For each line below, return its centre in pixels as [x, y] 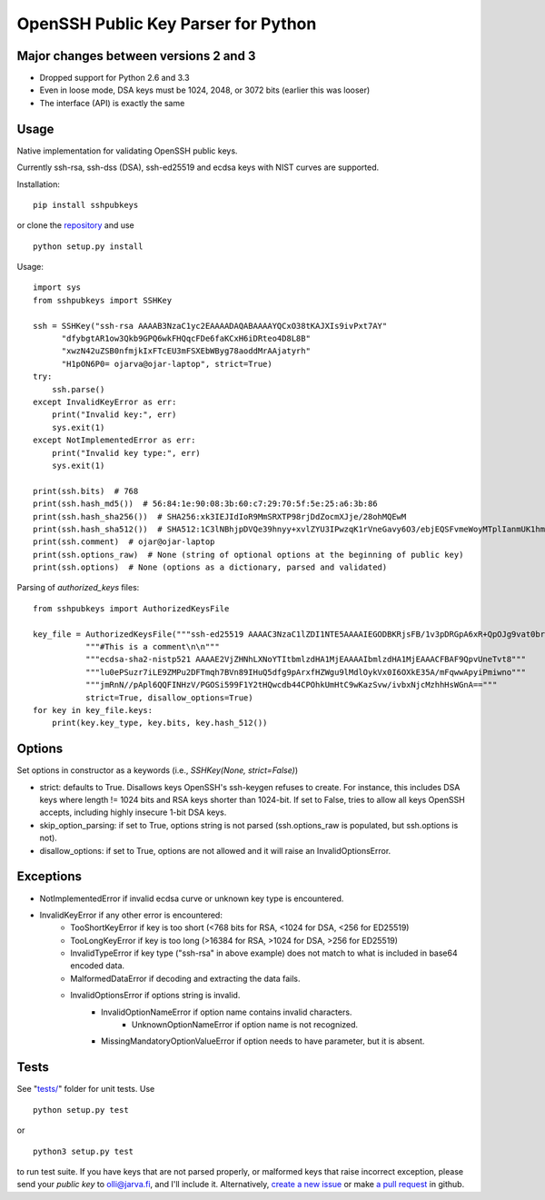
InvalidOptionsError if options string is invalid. [155, 996]
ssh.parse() [78, 389]
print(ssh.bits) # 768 [86, 491]
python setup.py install [88, 246]
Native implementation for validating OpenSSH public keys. [127, 151]
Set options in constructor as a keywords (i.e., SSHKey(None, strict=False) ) [158, 770]
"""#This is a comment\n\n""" [152, 647]
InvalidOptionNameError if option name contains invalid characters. [227, 1012]
